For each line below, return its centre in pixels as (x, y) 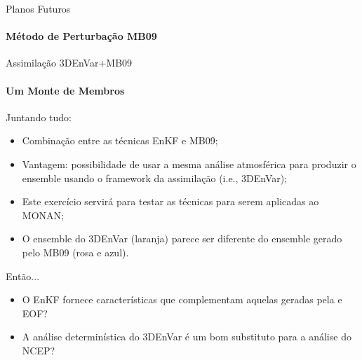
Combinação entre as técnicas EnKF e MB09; (120, 140)
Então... (23, 276)
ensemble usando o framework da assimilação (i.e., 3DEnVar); (155, 178)
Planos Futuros (38, 8)
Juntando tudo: (39, 117)
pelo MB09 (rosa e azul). (75, 252)
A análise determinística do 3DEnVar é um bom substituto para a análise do (187, 337)
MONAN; (43, 215)
